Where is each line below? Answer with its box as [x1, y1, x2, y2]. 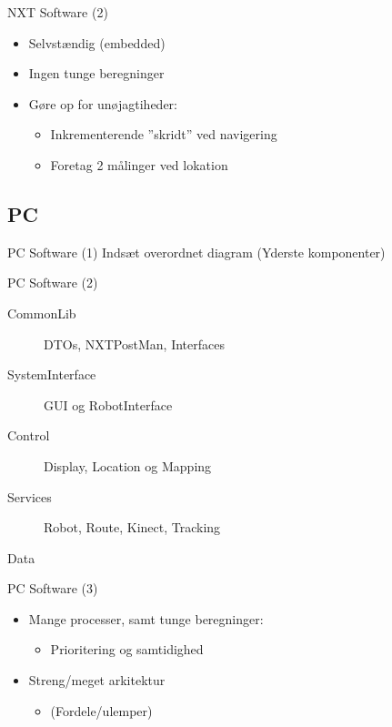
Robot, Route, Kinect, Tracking [44, 518, 221, 537]
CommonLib [7, 303, 76, 322]
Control [7, 426, 50, 445]
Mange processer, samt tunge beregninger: [28, 609, 264, 628]
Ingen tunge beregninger [28, 64, 165, 83]
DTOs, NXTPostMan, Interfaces [44, 334, 225, 353]
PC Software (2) [7, 273, 98, 292]
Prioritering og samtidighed [50, 640, 204, 659]
